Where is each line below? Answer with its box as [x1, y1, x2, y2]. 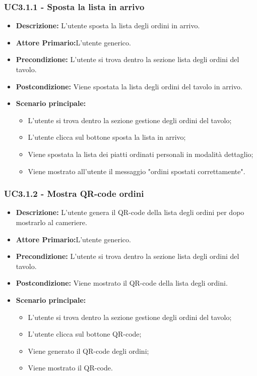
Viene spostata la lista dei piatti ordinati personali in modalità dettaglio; [28, 148, 253, 159]
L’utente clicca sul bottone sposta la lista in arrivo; [28, 132, 186, 142]
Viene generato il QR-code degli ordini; [28, 345, 149, 356]
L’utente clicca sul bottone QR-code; [28, 329, 142, 339]
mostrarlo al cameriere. [16, 217, 87, 227]
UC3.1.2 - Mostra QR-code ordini [4, 187, 144, 200]
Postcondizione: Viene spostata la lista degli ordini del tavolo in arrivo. [16, 81, 242, 91]
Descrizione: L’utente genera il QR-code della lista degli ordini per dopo [16, 207, 244, 218]
